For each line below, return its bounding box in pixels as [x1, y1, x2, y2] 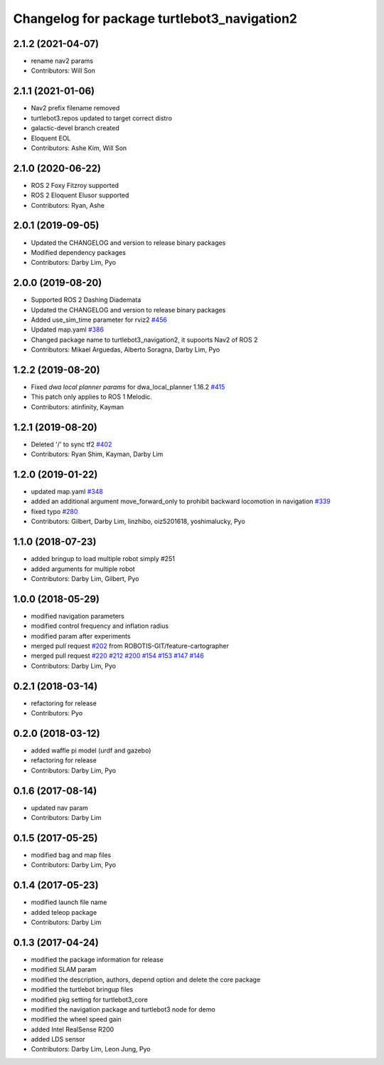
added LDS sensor [31, 1035, 85, 1044]
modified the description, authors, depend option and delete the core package [31, 975, 261, 984]
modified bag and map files [31, 851, 112, 859]
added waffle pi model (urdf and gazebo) [31, 746, 151, 755]
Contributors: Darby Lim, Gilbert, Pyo [31, 574, 139, 583]
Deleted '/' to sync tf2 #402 [31, 440, 112, 448]
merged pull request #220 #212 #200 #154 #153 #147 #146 [31, 651, 204, 660]
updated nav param [31, 803, 89, 812]
